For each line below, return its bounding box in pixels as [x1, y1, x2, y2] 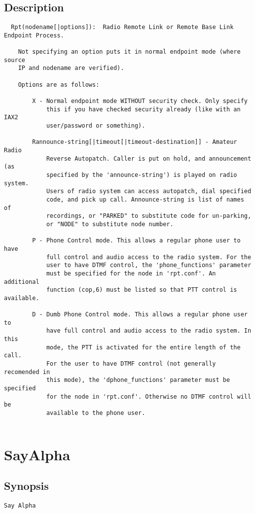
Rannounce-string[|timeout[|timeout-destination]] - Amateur [32, 138, 237, 146]
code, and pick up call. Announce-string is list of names [46, 196, 244, 203]
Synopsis [4, 478, 49, 493]
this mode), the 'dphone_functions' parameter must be [46, 376, 230, 384]
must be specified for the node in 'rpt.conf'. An [46, 270, 216, 277]
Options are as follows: [18, 81, 100, 88]
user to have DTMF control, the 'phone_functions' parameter [46, 262, 252, 269]
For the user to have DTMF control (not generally [46, 360, 216, 368]
